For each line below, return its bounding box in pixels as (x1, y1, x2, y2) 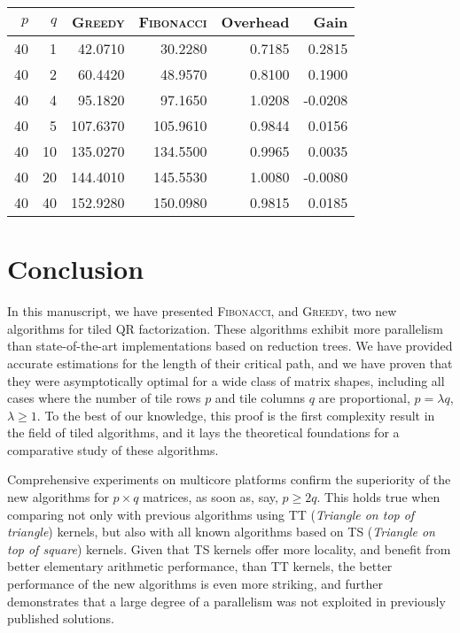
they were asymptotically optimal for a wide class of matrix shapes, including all (7, 371, 445, 390)
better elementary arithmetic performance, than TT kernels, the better (7, 557, 393, 575)
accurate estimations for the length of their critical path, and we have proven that (7, 353, 453, 372)
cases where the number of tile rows (7, 389, 201, 407)
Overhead (221, 12, 290, 32)
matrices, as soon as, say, (143, 488, 278, 506)
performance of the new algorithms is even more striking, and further (7, 575, 384, 593)
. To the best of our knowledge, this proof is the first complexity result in (36, 405, 435, 424)
